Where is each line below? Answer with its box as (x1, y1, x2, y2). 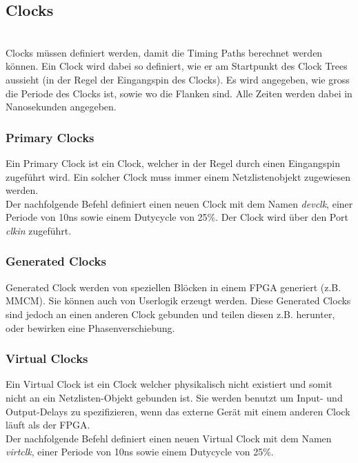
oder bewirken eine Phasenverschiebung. (6, 320, 175, 335)
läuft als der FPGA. (6, 417, 90, 432)
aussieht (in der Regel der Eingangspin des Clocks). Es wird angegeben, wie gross (6, 72, 350, 86)
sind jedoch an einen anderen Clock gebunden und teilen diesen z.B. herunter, (6, 306, 335, 321)
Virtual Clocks (6, 350, 88, 367)
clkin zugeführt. (6, 223, 72, 237)
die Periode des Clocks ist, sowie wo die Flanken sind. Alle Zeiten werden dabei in (6, 86, 352, 100)
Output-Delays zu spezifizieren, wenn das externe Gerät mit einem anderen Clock (6, 404, 350, 418)
